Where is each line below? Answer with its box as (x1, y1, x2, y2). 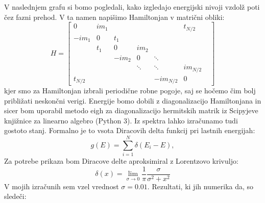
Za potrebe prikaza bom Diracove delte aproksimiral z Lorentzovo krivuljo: (4, 156, 238, 166)
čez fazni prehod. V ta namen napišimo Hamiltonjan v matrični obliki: (4, 11, 225, 22)
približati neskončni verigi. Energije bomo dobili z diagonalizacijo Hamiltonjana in (4, 95, 261, 106)
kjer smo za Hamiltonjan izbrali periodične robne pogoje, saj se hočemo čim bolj (4, 85, 256, 96)
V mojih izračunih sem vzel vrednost (4, 181, 119, 191)
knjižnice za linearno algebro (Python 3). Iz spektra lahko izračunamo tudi (4, 115, 238, 125)
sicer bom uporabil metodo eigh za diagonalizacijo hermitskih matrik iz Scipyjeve (4, 105, 258, 116)
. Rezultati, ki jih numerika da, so (147, 181, 254, 191)
